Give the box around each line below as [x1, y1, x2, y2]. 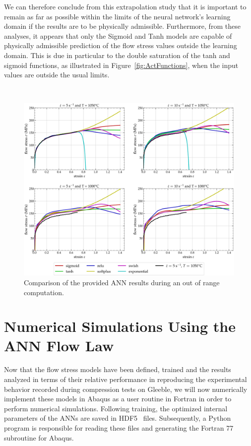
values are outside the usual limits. [4, 69, 110, 80]
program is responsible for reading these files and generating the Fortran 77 [4, 422, 234, 433]
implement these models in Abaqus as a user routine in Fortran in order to [4, 393, 232, 404]
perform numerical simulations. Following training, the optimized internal [4, 403, 228, 413]
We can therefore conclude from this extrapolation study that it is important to [4, 1, 247, 11]
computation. [24, 287, 64, 297]
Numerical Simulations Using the [4, 316, 236, 336]
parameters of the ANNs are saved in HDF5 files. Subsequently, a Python [4, 413, 231, 423]
